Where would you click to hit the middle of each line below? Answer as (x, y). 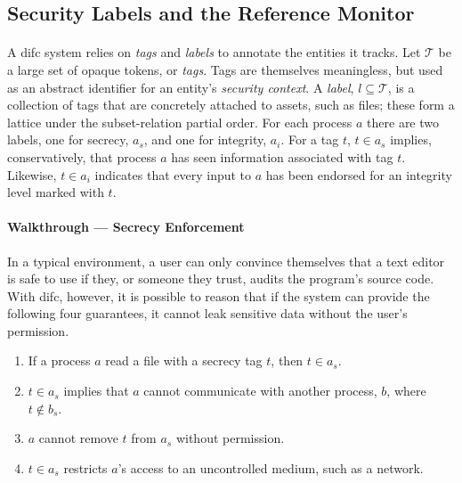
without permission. (230, 438)
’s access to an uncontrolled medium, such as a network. (271, 467)
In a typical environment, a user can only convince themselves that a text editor (226, 261)
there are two (403, 122)
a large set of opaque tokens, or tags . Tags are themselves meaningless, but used (225, 69)
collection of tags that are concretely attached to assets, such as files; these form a (231, 105)
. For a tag (310, 139)
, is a (401, 87)
